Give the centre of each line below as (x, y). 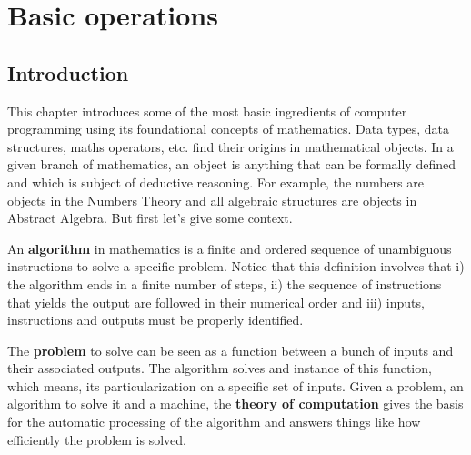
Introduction (68, 72)
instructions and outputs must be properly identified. (155, 320)
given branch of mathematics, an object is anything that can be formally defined (231, 164)
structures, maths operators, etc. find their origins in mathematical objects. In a (230, 146)
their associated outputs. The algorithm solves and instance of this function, (220, 368)
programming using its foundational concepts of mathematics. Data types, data (229, 129)
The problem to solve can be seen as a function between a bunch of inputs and (230, 350)
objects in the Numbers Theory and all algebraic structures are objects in (212, 200)
